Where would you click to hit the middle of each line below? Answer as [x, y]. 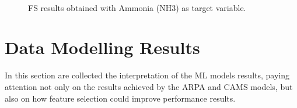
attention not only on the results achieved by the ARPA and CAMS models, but [149, 86]
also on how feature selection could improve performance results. [120, 98]
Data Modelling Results [102, 47]
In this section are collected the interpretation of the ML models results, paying [147, 75]
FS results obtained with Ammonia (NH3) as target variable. [137, 7]
